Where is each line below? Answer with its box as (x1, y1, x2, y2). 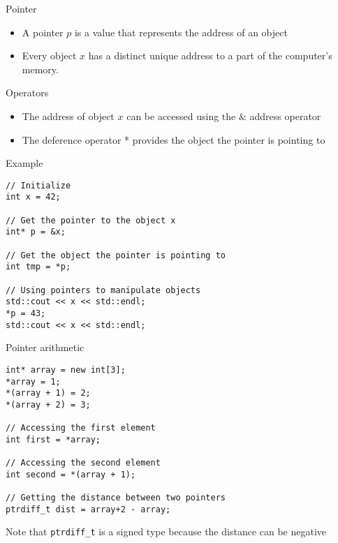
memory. (22, 61, 59, 76)
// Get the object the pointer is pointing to (6, 250, 226, 260)
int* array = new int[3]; (6, 364, 126, 375)
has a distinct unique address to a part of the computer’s (88, 48, 332, 63)
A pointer (22, 24, 64, 39)
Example (6, 156, 43, 170)
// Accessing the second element (6, 458, 161, 468)
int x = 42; (6, 192, 61, 202)
